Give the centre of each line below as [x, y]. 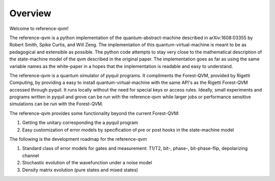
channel [31, 156]
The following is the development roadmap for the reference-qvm [78, 139]
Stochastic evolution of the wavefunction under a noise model [87, 163]
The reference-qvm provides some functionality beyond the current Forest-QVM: [94, 113]
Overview [30, 13]
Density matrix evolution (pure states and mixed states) [80, 170]
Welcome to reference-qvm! [39, 28]
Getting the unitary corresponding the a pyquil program [80, 123]
